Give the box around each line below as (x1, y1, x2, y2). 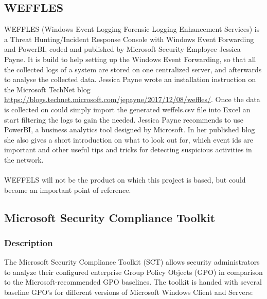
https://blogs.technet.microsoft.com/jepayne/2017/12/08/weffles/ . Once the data (4, 94, 260, 105)
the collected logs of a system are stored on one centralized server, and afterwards (4, 64, 262, 74)
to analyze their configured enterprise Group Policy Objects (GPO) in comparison (4, 266, 263, 277)
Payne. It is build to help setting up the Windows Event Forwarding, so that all (4, 53, 256, 64)
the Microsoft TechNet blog (4, 84, 91, 94)
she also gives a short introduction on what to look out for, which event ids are (4, 134, 253, 145)
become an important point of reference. (4, 184, 131, 195)
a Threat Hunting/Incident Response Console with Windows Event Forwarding (4, 33, 254, 44)
